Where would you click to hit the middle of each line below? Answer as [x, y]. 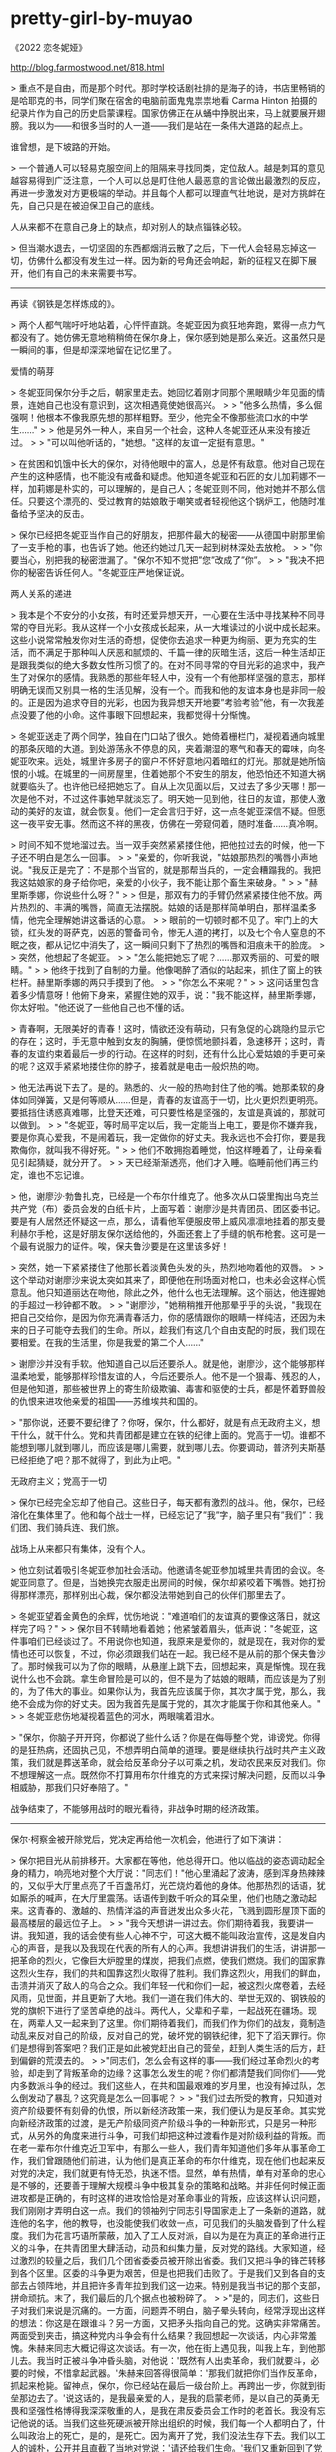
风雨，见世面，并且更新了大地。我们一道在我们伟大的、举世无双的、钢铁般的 [168, 1998]
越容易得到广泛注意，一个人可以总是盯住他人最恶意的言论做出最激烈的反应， [168, 180]
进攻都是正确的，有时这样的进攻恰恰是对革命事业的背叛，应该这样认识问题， [168, 2198]
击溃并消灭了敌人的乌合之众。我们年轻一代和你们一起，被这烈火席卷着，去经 [168, 1985]
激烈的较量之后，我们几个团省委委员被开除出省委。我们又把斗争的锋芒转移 [172, 2260]
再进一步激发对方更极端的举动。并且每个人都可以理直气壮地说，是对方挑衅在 [168, 193]
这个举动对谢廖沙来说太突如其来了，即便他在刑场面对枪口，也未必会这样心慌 [168, 1279]
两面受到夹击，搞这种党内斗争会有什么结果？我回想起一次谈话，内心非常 [159, 2335]
